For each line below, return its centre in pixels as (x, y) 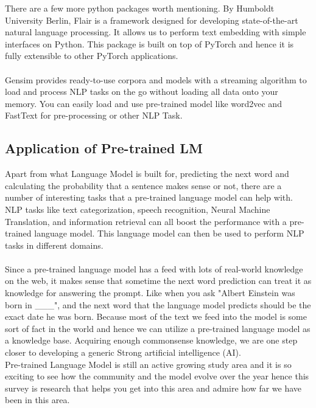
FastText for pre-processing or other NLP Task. (94, 115)
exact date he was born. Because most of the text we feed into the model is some (156, 316)
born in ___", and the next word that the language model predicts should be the (158, 304)
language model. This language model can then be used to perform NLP (169, 233)
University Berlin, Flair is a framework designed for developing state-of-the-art (152, 20)
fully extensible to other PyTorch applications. (92, 56)
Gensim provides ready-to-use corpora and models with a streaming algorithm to (156, 79)
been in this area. (37, 400)
